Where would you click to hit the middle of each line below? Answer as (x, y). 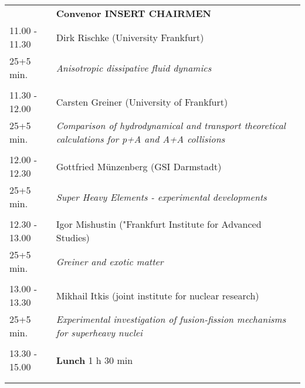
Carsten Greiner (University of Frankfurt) (142, 102)
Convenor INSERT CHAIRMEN (134, 13)
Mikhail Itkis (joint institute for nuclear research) (157, 295)
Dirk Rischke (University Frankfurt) (130, 37)
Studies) (73, 237)
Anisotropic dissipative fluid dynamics (134, 68)
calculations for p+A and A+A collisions (140, 139)
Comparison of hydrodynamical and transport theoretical (171, 125)
